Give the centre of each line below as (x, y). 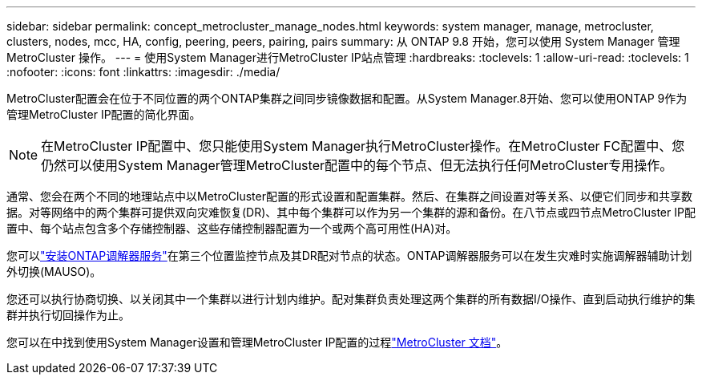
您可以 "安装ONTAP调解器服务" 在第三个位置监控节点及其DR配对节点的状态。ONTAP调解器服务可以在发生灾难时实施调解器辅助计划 (349, 255)
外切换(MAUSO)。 (54, 272)
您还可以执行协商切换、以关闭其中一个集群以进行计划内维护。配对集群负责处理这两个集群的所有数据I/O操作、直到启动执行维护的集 (351, 299)
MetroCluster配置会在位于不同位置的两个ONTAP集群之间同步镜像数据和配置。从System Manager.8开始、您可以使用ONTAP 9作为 (347, 98)
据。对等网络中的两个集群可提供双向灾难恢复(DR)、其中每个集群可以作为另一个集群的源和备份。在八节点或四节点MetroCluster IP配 (351, 212)
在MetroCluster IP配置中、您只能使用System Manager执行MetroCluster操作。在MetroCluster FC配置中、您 (363, 146)
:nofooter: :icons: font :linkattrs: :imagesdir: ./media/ (143, 72)
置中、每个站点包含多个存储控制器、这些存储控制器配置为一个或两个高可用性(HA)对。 (232, 228)
